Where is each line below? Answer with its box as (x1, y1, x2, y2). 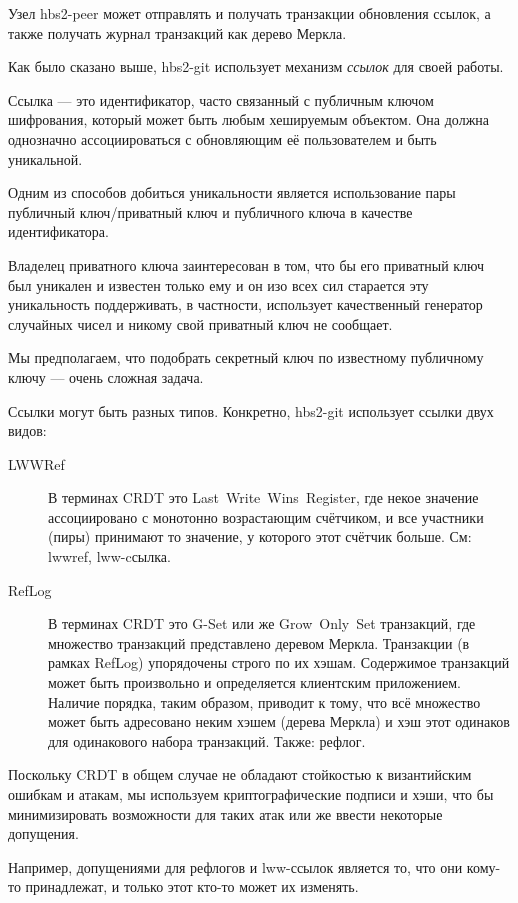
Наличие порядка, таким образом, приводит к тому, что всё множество (48, 691, 481, 712)
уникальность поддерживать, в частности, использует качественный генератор (8, 294, 483, 315)
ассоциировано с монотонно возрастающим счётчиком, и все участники (48, 506, 484, 527)
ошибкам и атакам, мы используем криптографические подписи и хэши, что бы (8, 784, 494, 804)
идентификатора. (8, 221, 109, 242)
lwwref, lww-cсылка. (48, 546, 171, 567)
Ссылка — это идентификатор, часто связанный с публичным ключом (8, 89, 434, 110)
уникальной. (8, 148, 83, 169)
